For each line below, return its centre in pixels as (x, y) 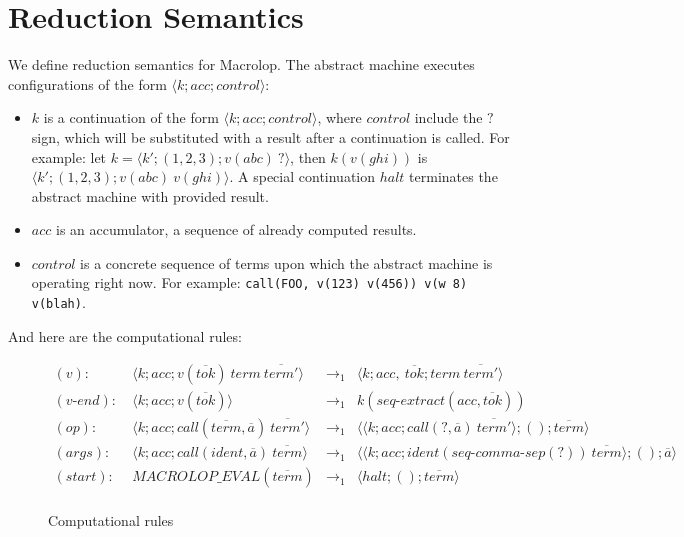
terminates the (453, 176)
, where (339, 117)
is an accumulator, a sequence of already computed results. (236, 229)
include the (448, 117)
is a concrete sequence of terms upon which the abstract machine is (286, 262)
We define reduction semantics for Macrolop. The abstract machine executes (241, 64)
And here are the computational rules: (125, 335)
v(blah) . (58, 302)
